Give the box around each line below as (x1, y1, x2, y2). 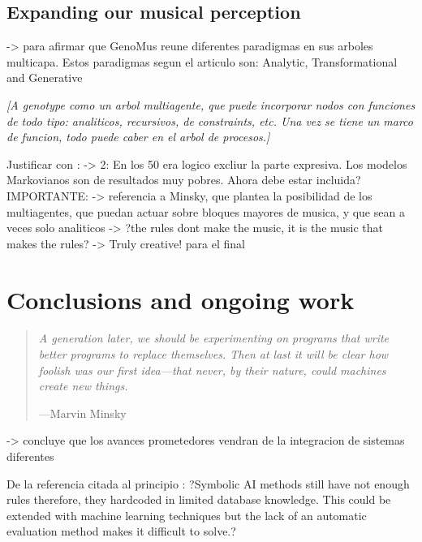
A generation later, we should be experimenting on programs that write (38, 329, 390, 346)
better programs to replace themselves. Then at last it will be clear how (38, 346, 389, 363)
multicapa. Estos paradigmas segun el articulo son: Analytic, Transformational (6, 53, 398, 70)
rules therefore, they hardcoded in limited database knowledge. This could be (6, 491, 391, 508)
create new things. (38, 377, 128, 394)
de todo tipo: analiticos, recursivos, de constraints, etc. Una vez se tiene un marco (6, 112, 414, 129)
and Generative (6, 69, 83, 86)
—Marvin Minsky (38, 404, 127, 421)
